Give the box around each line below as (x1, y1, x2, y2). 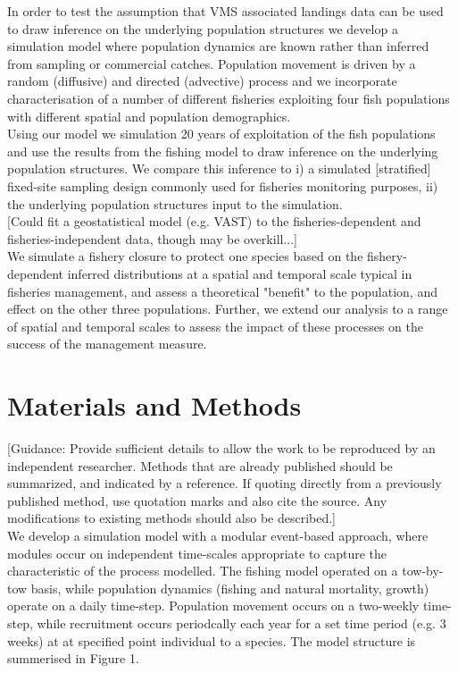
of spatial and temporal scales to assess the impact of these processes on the (7, 316, 423, 335)
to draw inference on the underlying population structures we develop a (7, 19, 398, 38)
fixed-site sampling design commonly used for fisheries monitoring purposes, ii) (7, 176, 438, 195)
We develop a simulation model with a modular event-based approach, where (7, 526, 429, 544)
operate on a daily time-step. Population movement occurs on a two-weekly (7, 596, 420, 615)
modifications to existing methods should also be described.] (7, 509, 337, 527)
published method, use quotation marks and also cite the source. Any (7, 491, 387, 509)
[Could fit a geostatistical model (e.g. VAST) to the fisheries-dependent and (7, 212, 421, 231)
